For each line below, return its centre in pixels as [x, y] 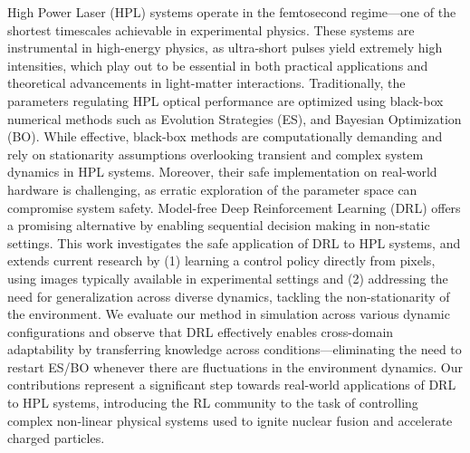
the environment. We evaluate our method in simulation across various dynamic [229, 314]
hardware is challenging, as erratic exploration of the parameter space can [212, 189]
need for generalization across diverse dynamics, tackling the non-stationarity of [229, 296]
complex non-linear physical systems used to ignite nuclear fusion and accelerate [230, 420]
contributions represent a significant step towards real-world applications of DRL [232, 385]
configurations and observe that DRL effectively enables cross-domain [201, 331]
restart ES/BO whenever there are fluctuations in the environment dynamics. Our [235, 366]
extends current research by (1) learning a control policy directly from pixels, [221, 260]
